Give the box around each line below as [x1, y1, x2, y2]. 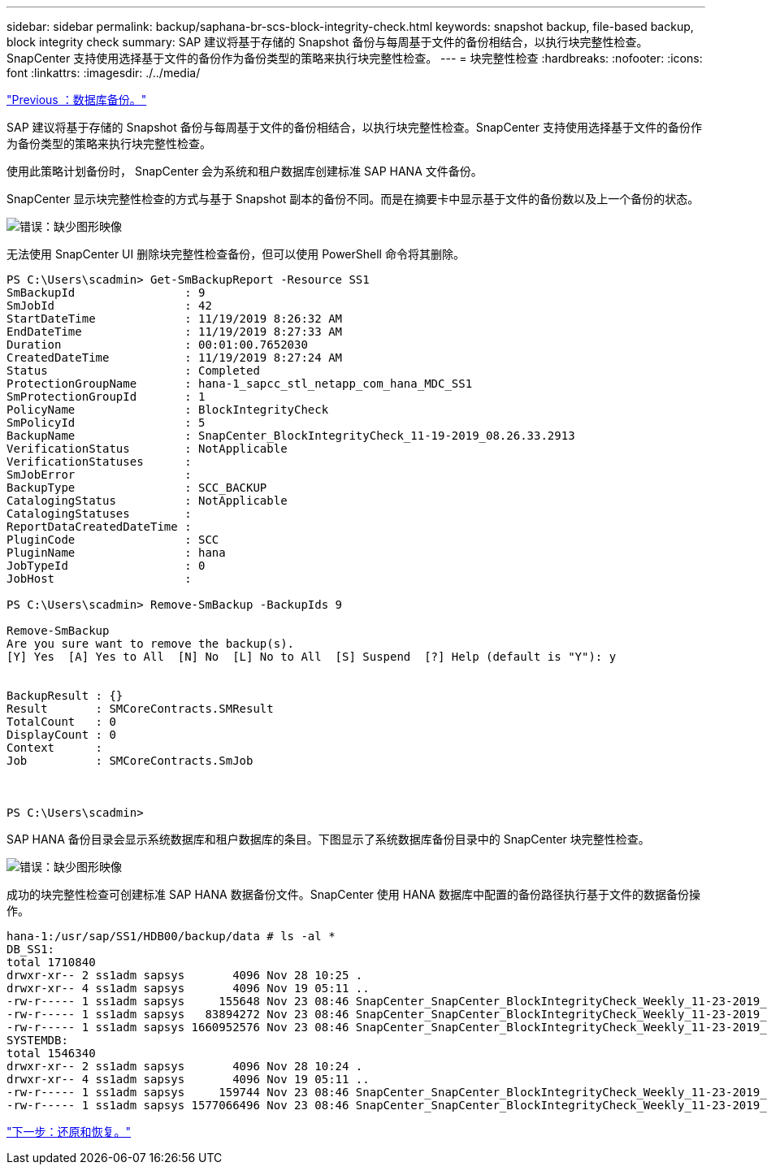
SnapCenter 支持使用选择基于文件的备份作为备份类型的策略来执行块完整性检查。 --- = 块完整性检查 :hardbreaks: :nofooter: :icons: [6, 51, 703, 65]
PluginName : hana [6, 546, 226, 559]
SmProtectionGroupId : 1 [6, 390, 206, 403]
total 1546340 [6, 1047, 96, 1060]
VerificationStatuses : [6, 455, 192, 468]
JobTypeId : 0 [6, 559, 206, 572]
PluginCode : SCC [6, 533, 219, 546]
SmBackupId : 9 [6, 286, 206, 299]
